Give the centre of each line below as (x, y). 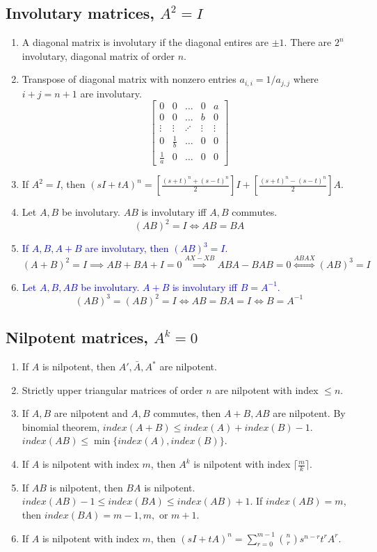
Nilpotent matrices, (77, 337)
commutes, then (187, 413)
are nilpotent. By (309, 413)
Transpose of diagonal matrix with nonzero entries (129, 79)
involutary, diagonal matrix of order (98, 55)
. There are (308, 42)
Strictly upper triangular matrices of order (112, 389)
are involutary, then (127, 248)
